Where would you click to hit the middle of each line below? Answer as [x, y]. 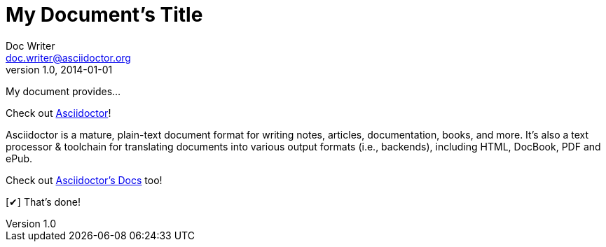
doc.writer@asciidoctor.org [68, 57]
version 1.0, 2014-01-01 [59, 69]
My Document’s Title [104, 15]
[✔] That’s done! [43, 202]
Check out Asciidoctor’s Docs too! [84, 180]
